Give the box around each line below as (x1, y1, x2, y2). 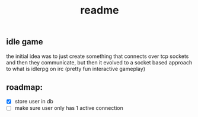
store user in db (14, 98, 53, 105)
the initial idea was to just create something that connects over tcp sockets (6, 53, 189, 60)
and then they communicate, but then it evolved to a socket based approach (6, 58, 193, 66)
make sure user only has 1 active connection (14, 105, 123, 112)
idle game (6, 37, 43, 47)
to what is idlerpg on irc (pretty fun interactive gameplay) (6, 65, 145, 72)
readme (80, 4, 119, 17)
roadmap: (6, 82, 43, 92)
